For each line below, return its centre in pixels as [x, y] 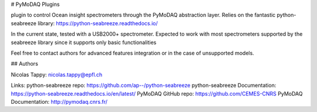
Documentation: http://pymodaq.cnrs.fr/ [59, 101]
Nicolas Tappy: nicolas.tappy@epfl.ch [57, 74]
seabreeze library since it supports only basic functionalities [84, 42]
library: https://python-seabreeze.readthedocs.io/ [97, 23]
